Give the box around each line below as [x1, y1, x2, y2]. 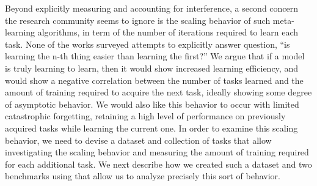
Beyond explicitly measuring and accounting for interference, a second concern [5, 2, 299, 14]
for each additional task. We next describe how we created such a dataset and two [5, 157, 312, 170]
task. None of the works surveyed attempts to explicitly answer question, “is [5, 37, 290, 50]
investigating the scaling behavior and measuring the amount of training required [5, 146, 309, 158]
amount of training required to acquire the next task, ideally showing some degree [5, 86, 312, 99]
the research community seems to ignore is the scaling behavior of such [5, 13, 271, 26]
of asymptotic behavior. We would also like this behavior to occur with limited [5, 97, 299, 110]
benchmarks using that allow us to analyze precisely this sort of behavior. [5, 169, 280, 182]
